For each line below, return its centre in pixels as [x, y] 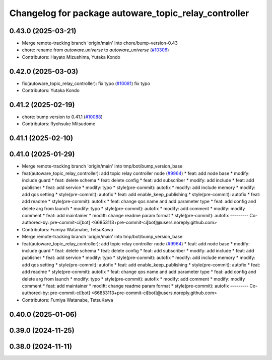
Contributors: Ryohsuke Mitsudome [59, 124]
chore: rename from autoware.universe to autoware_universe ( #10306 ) [95, 50]
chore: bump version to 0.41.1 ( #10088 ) [62, 117]
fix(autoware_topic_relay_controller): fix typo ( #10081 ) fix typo [86, 83]
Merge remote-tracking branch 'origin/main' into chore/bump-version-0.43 [100, 43]
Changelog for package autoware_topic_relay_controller [129, 13]
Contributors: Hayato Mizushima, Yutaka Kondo [71, 57]
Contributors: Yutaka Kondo [51, 91]
